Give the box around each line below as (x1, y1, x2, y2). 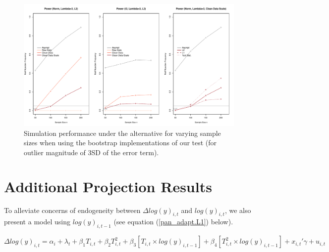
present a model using (4, 216, 70, 227)
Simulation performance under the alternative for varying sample (24, 127, 221, 138)
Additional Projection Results (4, 176, 212, 196)
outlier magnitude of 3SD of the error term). (24, 147, 159, 157)
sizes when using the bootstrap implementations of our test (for (24, 137, 217, 148)
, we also (224, 205, 251, 215)
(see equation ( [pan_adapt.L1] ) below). (113, 216, 233, 227)
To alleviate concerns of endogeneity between (4, 205, 141, 215)
